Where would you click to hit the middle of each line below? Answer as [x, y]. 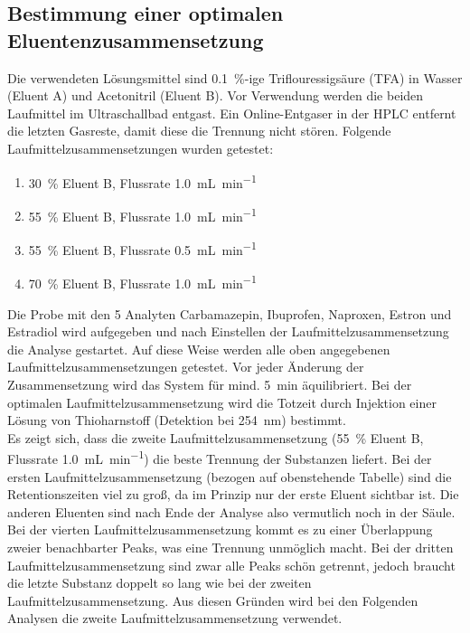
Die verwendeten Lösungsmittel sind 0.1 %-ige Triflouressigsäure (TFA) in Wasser [235, 77]
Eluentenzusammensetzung [136, 39]
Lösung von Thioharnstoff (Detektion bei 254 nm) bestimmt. [177, 420]
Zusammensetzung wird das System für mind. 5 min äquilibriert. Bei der [210, 384]
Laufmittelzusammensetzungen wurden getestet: [141, 148]
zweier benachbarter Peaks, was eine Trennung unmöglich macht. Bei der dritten [230, 547]
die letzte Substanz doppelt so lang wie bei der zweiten [160, 583]
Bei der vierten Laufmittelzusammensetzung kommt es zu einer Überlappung [220, 529]
